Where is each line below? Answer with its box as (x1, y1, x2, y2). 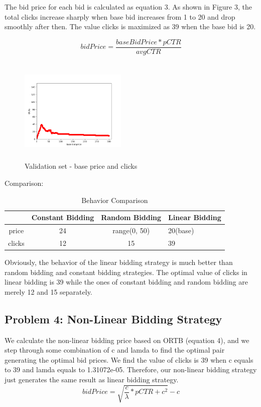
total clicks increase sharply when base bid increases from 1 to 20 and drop (5, 11, 235, 22)
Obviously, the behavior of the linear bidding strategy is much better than (5, 257, 233, 267)
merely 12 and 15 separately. (5, 286, 92, 297)
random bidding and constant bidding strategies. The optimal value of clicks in (5, 266, 247, 277)
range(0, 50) (112, 225, 150, 236)
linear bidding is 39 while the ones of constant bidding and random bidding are (5, 277, 248, 287)
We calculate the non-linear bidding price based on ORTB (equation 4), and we (5, 334, 249, 345)
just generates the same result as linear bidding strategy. (5, 374, 179, 384)
